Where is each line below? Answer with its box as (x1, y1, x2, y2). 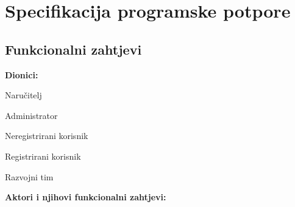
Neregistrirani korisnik (5, 129, 88, 142)
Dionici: (5, 68, 38, 81)
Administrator (5, 109, 58, 121)
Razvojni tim (5, 170, 54, 183)
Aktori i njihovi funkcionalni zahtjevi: (5, 191, 166, 203)
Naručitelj (5, 89, 42, 101)
